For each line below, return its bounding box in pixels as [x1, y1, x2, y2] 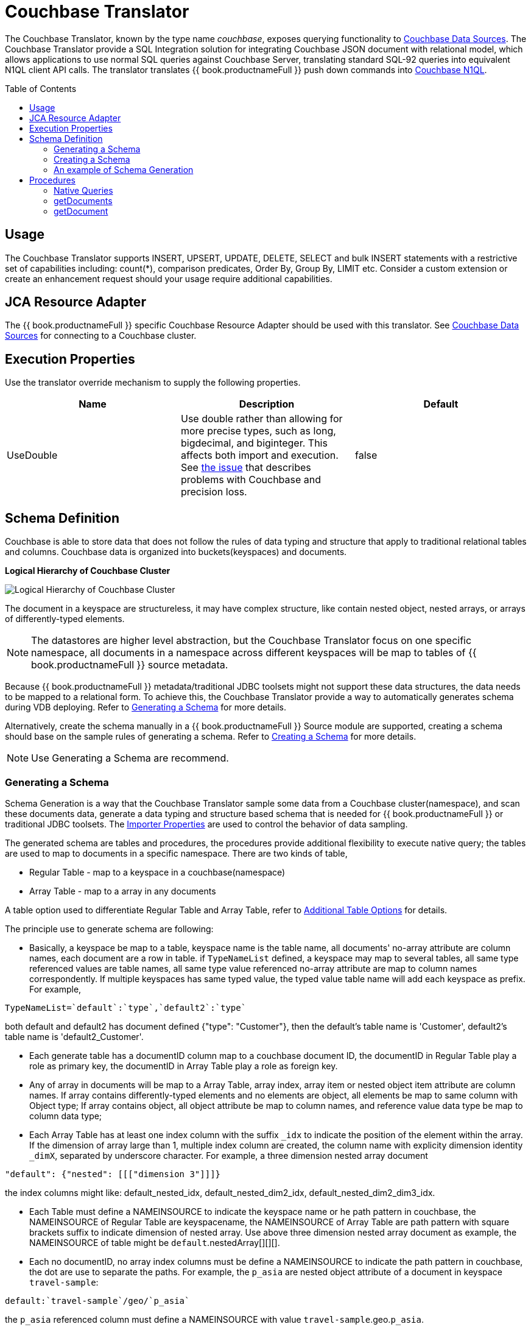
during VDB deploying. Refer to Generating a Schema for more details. [5, 702, 286, 713]
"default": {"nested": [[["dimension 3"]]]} [5, 1169, 221, 1179]
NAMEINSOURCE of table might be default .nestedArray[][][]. [29, 1237, 280, 1248]
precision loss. [180, 486, 247, 498]
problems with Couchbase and [180, 473, 322, 486]
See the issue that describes [180, 461, 311, 474]
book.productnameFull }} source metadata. [31, 659, 228, 671]
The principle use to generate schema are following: [5, 923, 214, 934]
